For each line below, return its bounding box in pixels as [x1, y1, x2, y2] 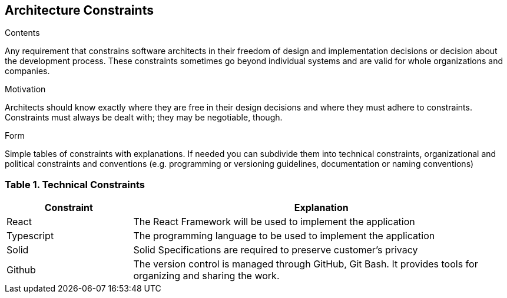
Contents [5, 28, 40, 38]
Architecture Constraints [5, 3, 154, 18]
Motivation [5, 84, 46, 95]
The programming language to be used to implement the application [133, 230, 435, 242]
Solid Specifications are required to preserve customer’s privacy [133, 244, 418, 256]
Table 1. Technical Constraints [5, 178, 145, 190]
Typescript [6, 230, 54, 242]
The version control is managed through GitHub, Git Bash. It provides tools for [133, 258, 478, 270]
